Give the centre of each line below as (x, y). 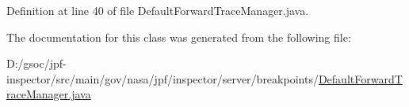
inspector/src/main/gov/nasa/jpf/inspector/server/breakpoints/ (162, 78)
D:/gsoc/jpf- (36, 63)
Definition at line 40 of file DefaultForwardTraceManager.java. (158, 10)
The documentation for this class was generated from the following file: (179, 37)
